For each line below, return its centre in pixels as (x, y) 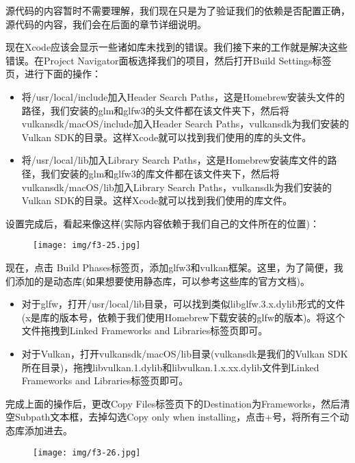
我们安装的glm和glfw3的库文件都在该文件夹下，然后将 (160, 173)
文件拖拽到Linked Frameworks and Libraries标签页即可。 (145, 330)
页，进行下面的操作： (53, 74)
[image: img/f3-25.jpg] (87, 246)
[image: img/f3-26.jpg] (87, 452)
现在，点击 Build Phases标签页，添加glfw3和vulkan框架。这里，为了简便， (170, 267)
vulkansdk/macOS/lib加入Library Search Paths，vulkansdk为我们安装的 (176, 187)
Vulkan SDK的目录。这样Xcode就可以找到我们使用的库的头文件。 (167, 137)
